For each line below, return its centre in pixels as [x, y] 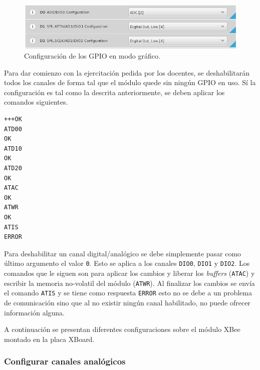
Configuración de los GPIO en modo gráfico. [92, 56]
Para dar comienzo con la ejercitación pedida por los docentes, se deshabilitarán [127, 72]
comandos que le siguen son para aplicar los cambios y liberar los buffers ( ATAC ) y [129, 273]
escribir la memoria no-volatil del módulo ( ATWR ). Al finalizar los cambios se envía [129, 283]
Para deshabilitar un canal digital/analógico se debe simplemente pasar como [123, 253]
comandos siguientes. [36, 102]
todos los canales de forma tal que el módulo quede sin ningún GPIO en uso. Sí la [130, 82]
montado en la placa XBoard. [49, 339]
